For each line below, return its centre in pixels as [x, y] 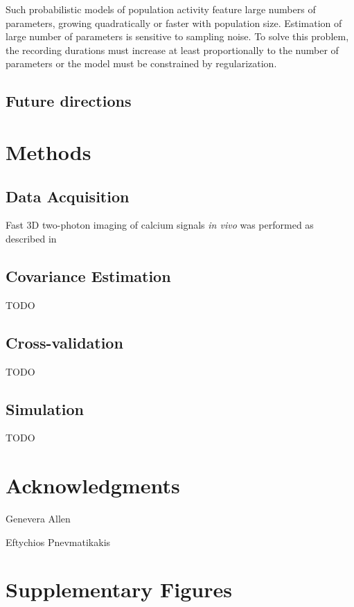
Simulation [45, 408]
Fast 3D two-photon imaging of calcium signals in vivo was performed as [160, 225]
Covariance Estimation [88, 275]
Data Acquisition [68, 196]
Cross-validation [64, 342]
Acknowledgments [93, 485]
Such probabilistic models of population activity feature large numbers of [161, 9]
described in [31, 238]
